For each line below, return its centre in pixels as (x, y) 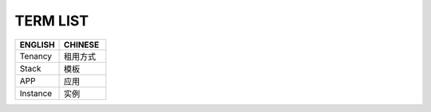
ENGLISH (37, 44)
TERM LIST (52, 21)
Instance (36, 93)
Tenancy (36, 56)
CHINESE (82, 44)
